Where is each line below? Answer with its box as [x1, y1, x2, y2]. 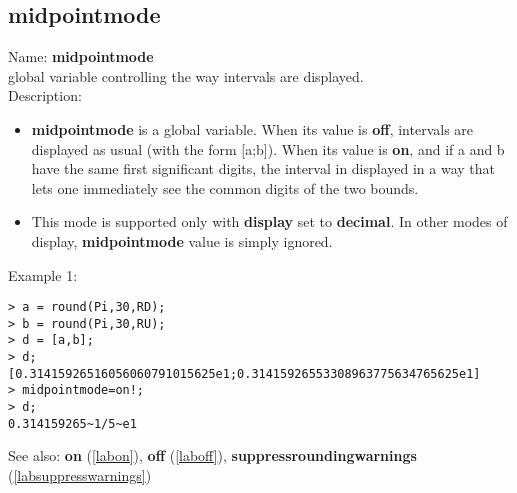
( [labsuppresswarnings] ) [8, 464, 152, 485]
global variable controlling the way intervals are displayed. [8, 65, 364, 86]
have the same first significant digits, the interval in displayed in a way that [31, 158, 496, 179]
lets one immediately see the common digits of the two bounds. [31, 177, 419, 198]
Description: [8, 85, 82, 106]
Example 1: [8, 264, 78, 285]
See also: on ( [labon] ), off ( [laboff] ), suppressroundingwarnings [8, 445, 417, 466]
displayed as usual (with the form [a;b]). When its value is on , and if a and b [31, 138, 505, 159]
